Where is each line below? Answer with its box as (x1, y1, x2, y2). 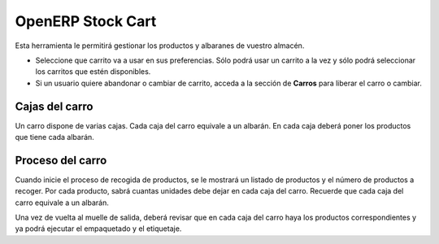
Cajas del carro (15, 99, 93, 113)
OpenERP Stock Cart (15, 12, 157, 30)
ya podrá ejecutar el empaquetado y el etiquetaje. (15, 224, 182, 233)
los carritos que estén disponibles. (35, 67, 151, 76)
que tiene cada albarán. (15, 133, 95, 142)
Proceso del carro (15, 153, 107, 167)
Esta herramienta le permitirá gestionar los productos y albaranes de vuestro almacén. (15, 41, 305, 50)
